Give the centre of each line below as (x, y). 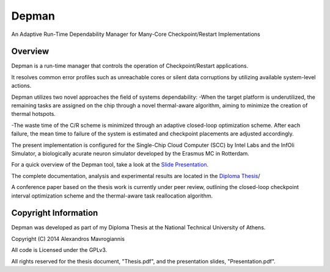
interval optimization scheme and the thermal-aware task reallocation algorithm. (112, 196)
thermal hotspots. (34, 114)
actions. (21, 86)
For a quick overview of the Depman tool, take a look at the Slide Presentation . (110, 165)
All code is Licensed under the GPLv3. (59, 250)
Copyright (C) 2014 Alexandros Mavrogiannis (68, 238)
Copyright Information (55, 213)
